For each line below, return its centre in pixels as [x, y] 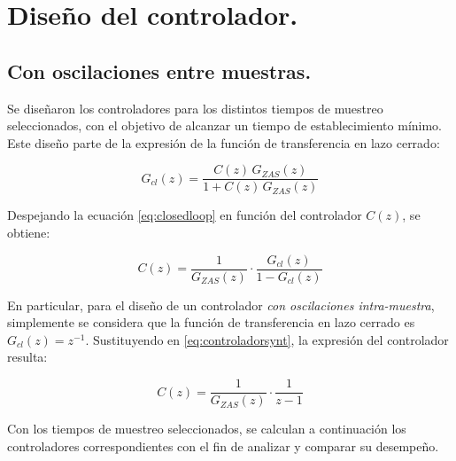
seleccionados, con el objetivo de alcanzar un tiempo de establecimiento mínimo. [225, 125]
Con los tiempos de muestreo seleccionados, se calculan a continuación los [207, 429]
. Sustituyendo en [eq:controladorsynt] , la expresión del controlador [267, 339]
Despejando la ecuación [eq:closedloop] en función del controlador [185, 215]
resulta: [27, 357]
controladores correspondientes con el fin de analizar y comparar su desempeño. [223, 445]
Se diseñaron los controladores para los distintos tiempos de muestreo [195, 108]
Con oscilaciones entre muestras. [159, 70]
